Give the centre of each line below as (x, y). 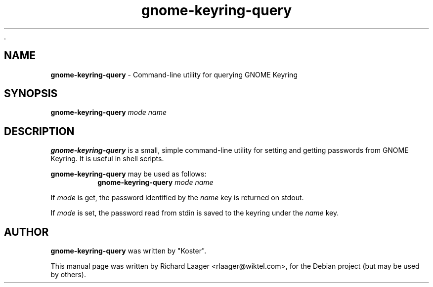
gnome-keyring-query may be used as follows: (129, 174)
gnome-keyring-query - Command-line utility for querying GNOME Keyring (174, 74)
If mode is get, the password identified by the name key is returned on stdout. (177, 198)
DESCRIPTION (39, 131)
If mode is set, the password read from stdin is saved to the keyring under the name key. (195, 213)
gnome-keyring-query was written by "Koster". (129, 251)
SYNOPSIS (31, 94)
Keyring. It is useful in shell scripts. (107, 159)
